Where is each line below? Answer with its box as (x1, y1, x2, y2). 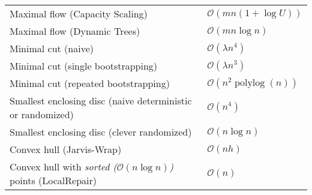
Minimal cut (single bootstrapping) (10, 59, 158, 73)
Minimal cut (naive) (10, 41, 94, 55)
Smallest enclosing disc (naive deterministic (10, 94, 192, 107)
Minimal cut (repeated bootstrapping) (10, 76, 170, 90)
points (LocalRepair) (10, 173, 97, 187)
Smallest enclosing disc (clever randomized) (10, 125, 192, 139)
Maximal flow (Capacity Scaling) (10, 7, 148, 20)
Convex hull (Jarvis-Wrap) (10, 142, 122, 156)
